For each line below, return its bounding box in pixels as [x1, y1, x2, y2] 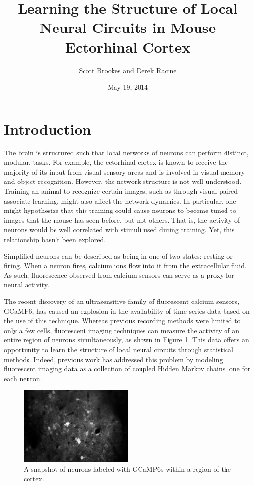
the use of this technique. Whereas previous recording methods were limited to [4, 315, 241, 326]
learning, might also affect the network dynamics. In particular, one [32, 195, 236, 206]
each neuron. [4, 373, 42, 383]
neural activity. [4, 279, 49, 290]
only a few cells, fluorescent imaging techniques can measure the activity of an [4, 325, 240, 335]
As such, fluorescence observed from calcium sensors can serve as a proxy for [4, 270, 234, 280]
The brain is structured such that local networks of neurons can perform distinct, [4, 147, 249, 157]
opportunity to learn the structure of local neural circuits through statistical [4, 344, 233, 354]
